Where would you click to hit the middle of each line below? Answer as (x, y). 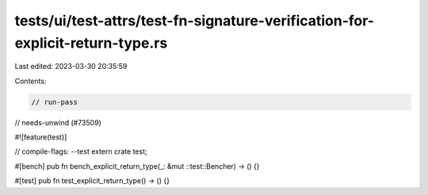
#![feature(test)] (41, 137)
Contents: (31, 81)
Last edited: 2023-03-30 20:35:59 (71, 67)
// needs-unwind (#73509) (58, 122)
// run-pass (55, 102)
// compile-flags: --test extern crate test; (81, 151)
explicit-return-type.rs (91, 43)
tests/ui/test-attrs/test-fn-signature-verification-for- (194, 21)
